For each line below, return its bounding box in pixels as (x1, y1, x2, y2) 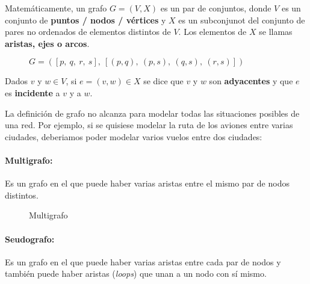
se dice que (143, 75, 184, 87)
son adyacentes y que (209, 75, 293, 87)
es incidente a (5, 86, 60, 99)
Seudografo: (5, 232, 55, 245)
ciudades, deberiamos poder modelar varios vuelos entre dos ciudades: (5, 130, 262, 143)
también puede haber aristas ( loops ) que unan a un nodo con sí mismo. (5, 267, 267, 280)
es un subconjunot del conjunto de (178, 13, 305, 26)
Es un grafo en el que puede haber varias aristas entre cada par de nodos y (5, 255, 281, 268)
